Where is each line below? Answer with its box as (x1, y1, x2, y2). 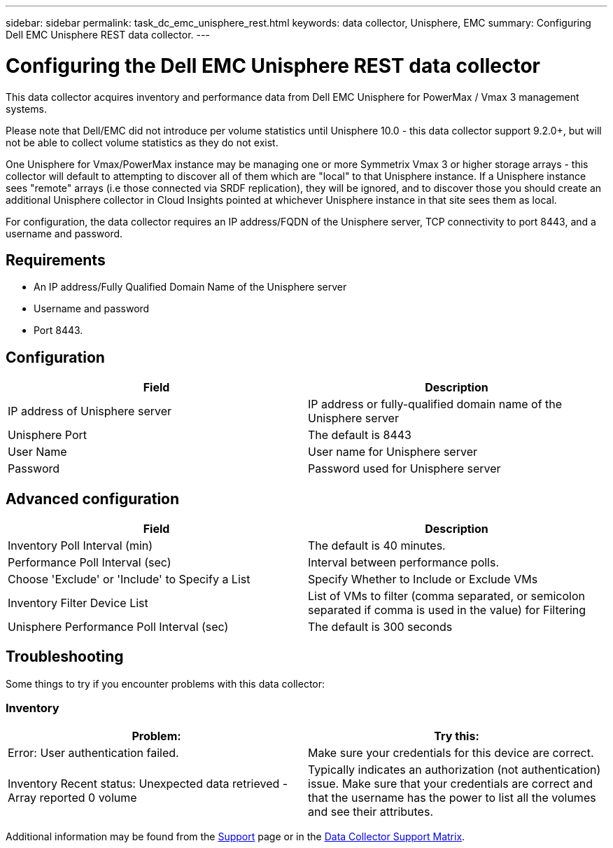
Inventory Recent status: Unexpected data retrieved (8, 776, 280, 791)
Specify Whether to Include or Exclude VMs (308, 572, 538, 587)
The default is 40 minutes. (308, 538, 446, 553)
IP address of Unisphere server (8, 404, 172, 419)
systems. (6, 102, 47, 115)
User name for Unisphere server (308, 445, 477, 459)
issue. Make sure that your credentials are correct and (308, 776, 593, 791)
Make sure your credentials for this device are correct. (308, 745, 594, 760)
